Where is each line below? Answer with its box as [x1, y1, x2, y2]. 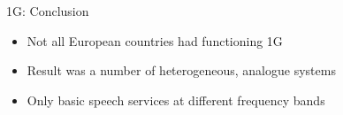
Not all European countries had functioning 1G [27, 31, 283, 50]
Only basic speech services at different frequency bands [27, 90, 325, 109]
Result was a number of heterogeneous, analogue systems [27, 61, 336, 80]
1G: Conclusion [6, 2, 89, 19]
